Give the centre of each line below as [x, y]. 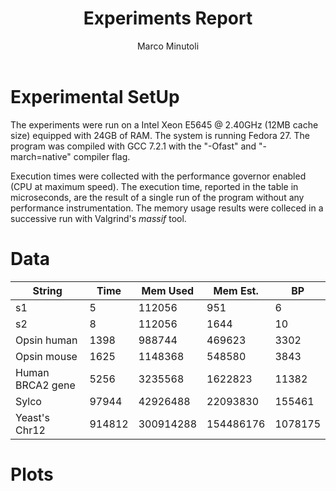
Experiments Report [168, 18]
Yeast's [33, 417]
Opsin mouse [46, 356]
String [47, 290]
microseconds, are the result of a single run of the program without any [157, 197]
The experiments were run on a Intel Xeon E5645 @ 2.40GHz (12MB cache [164, 124]
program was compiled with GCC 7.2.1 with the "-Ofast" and [133, 146]
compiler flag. [102, 156]
